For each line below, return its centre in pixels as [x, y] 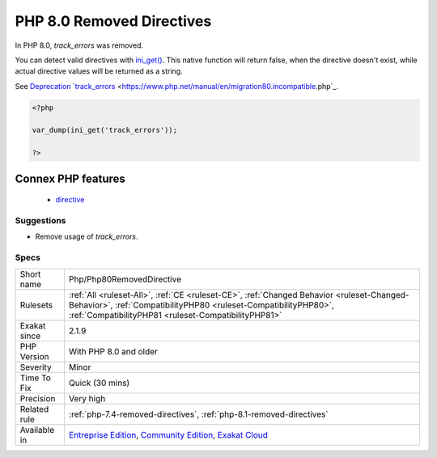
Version [34, 356]
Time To [36, 378]
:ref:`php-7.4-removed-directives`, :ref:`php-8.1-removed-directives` [199, 414]
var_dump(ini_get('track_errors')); [105, 130]
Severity [36, 367]
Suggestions [40, 221]
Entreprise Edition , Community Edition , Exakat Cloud [169, 435]
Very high [87, 398]
